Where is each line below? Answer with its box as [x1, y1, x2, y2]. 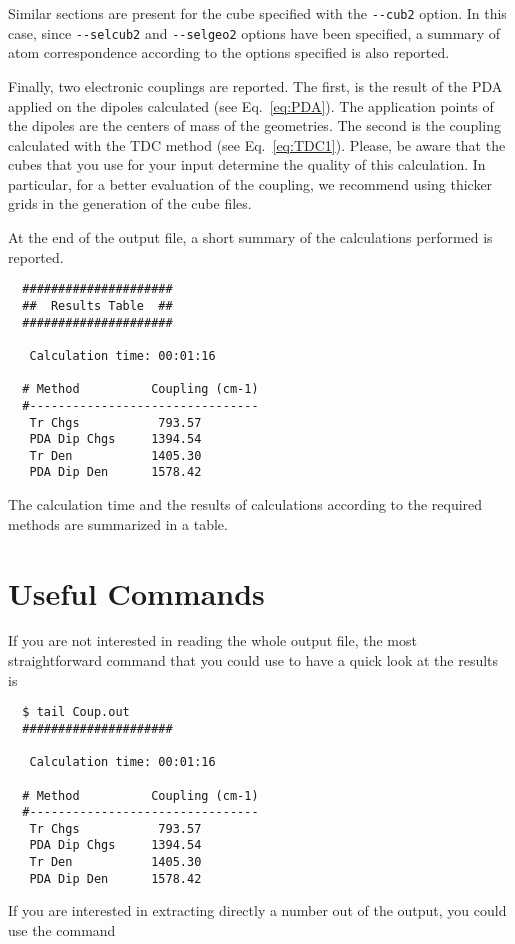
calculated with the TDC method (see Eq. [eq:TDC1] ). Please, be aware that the [8, 134, 506, 155]
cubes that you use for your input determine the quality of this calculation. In [8, 154, 486, 175]
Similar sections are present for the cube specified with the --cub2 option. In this [8, 3, 507, 23]
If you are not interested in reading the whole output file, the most [8, 630, 417, 651]
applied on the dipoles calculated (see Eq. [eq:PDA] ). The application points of [8, 95, 494, 116]
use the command [8, 920, 116, 941]
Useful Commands [8, 572, 265, 613]
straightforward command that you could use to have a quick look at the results [8, 650, 499, 671]
